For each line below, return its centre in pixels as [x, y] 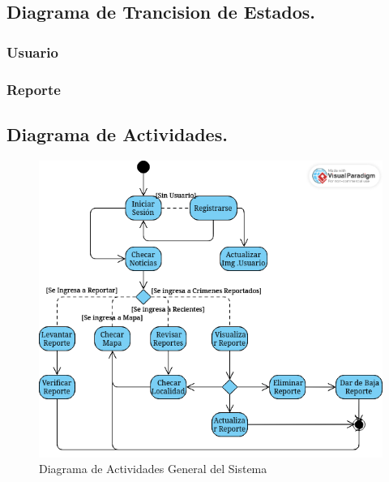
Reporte [34, 89]
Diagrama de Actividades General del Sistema [153, 469]
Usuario [32, 52]
